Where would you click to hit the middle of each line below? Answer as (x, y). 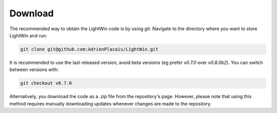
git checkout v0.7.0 (46, 83)
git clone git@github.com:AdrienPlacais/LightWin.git (89, 49)
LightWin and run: (28, 35)
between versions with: (34, 70)
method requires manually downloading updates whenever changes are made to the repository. (111, 104)
